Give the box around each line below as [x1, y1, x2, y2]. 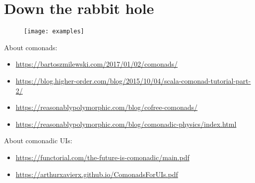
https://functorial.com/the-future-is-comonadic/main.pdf [15, 152, 190, 162]
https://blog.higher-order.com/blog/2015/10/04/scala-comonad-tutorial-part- [15, 75, 251, 86]
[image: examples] [24, 28, 84, 35]
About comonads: [4, 42, 58, 52]
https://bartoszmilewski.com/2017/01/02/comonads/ [15, 59, 178, 69]
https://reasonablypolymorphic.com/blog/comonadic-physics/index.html [15, 118, 237, 129]
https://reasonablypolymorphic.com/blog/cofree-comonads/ [15, 102, 198, 112]
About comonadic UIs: [4, 135, 72, 146]
